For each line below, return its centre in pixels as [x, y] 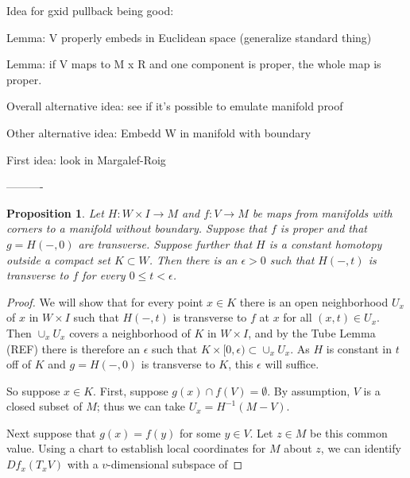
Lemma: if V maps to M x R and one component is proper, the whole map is [194, 64]
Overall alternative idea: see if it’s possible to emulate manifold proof [175, 106]
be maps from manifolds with [322, 212]
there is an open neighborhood [314, 301]
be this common [349, 432]
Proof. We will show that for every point [105, 301]
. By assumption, [309, 390]
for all [298, 317]
